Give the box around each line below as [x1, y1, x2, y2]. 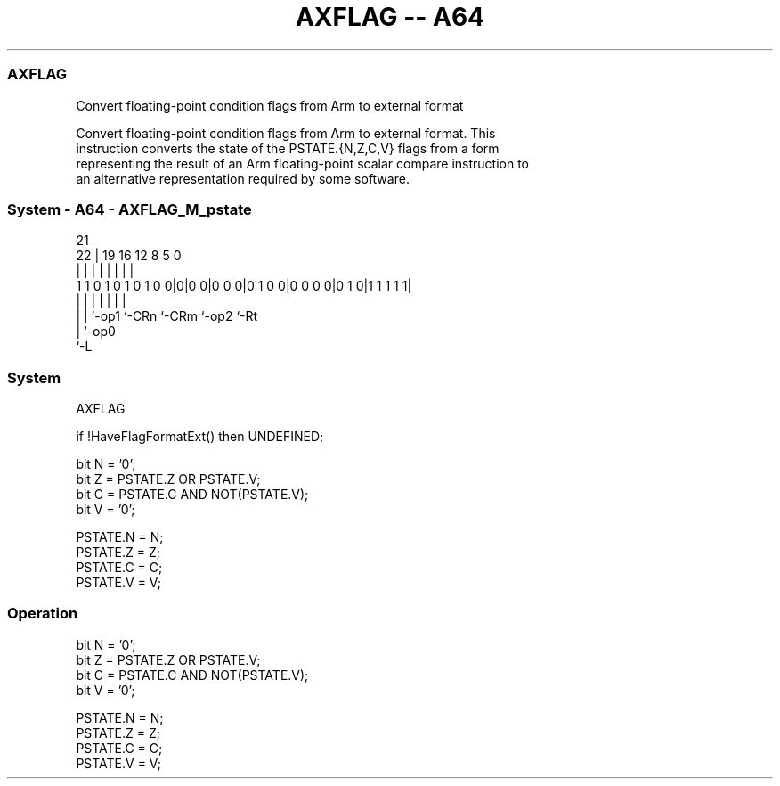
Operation [7, 604, 78, 623]
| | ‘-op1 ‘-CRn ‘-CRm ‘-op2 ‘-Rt [76, 308, 258, 324]
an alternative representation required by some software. [76, 170, 410, 186]
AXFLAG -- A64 [295, 2, 485, 32]
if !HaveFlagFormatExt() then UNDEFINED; [76, 429, 324, 444]
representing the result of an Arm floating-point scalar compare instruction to [76, 155, 530, 171]
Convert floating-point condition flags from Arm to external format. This [76, 125, 496, 141]
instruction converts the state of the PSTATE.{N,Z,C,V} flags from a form [76, 140, 500, 156]
